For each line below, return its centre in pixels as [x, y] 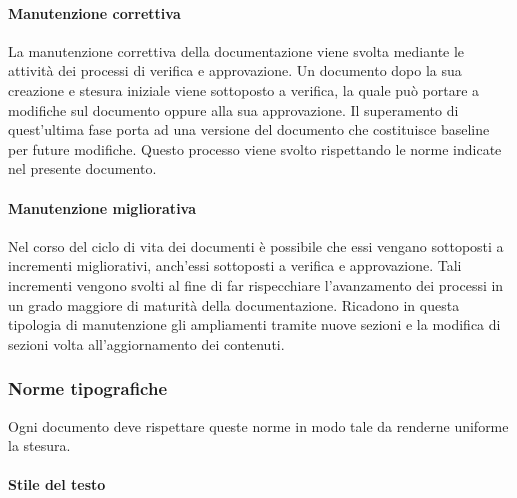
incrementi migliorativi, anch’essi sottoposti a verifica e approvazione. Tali [235, 265]
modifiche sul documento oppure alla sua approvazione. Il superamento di [233, 109]
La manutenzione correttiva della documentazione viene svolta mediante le [236, 50]
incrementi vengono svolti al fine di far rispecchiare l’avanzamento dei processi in [256, 284]
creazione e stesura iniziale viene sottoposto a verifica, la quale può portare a [244, 89]
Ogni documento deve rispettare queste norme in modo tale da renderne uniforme [258, 425]
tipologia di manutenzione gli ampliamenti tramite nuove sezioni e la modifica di [254, 324]
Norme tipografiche [88, 388]
